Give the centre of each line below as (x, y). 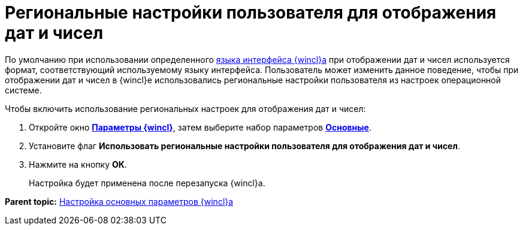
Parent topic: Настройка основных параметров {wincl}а (119, 201)
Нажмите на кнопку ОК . (78, 164)
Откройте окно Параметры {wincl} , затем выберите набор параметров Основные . (200, 127)
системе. (23, 90)
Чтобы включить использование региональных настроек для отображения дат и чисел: (185, 108)
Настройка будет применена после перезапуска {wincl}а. (147, 183)
